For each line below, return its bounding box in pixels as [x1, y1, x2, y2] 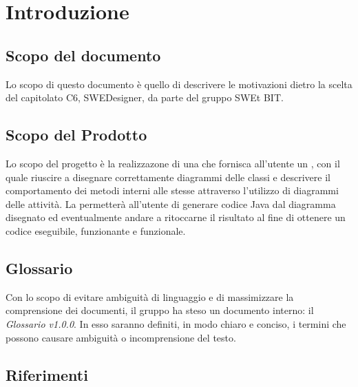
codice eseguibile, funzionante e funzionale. [6, 223, 186, 238]
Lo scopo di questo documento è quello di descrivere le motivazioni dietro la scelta [6, 76, 352, 91]
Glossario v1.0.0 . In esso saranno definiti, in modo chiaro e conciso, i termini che [6, 316, 346, 331]
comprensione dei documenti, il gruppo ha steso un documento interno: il [6, 303, 314, 317]
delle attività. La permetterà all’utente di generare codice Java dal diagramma [6, 196, 336, 211]
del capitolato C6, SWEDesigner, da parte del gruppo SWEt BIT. [6, 90, 284, 105]
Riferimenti [6, 364, 88, 385]
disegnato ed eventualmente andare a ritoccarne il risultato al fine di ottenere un [6, 210, 346, 224]
